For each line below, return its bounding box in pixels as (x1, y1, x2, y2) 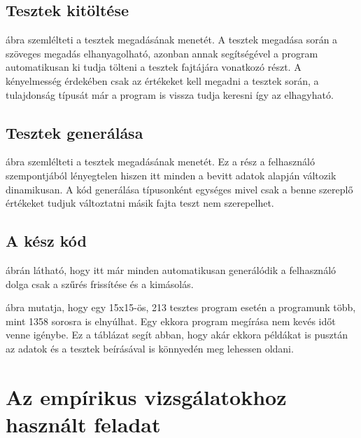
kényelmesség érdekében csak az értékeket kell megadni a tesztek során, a (6, 73, 319, 88)
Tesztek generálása (6, 121, 143, 143)
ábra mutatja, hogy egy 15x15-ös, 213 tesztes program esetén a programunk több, (6, 300, 356, 315)
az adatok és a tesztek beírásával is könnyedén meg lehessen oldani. (6, 341, 294, 355)
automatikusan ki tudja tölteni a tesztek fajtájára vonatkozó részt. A (6, 60, 302, 74)
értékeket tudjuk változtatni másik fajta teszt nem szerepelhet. (6, 196, 274, 210)
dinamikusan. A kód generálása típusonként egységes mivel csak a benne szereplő (6, 182, 353, 196)
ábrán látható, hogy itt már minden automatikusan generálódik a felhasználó (6, 262, 337, 277)
